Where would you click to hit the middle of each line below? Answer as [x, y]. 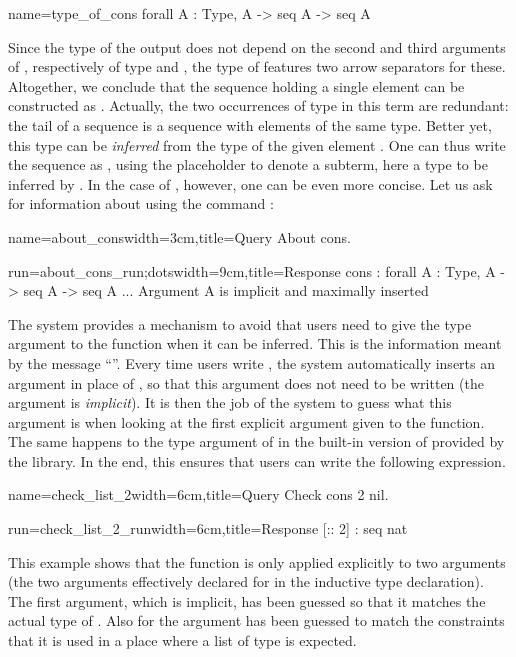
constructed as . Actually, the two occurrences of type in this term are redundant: [258, 105]
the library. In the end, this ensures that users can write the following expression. [257, 460]
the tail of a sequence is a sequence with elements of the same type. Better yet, [250, 124]
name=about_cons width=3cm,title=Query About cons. [179, 236]
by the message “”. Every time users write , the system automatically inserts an [251, 362]
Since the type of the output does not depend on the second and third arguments [257, 46]
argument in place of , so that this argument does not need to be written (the [246, 382]
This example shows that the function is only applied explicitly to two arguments [257, 561]
